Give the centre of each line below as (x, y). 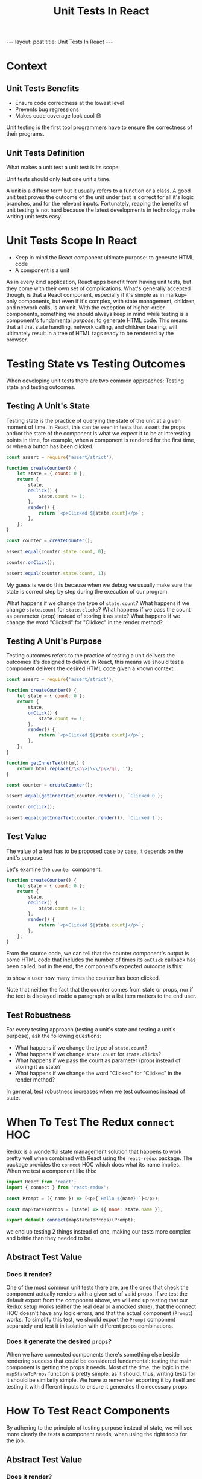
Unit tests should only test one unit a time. (58, 179)
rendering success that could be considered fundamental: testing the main (99, 1361)
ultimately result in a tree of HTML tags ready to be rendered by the (90, 333)
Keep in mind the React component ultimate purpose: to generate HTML (104, 257)
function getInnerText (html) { (46, 763)
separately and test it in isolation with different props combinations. (90, 1326)
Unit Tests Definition (46, 153)
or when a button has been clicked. (50, 446)
